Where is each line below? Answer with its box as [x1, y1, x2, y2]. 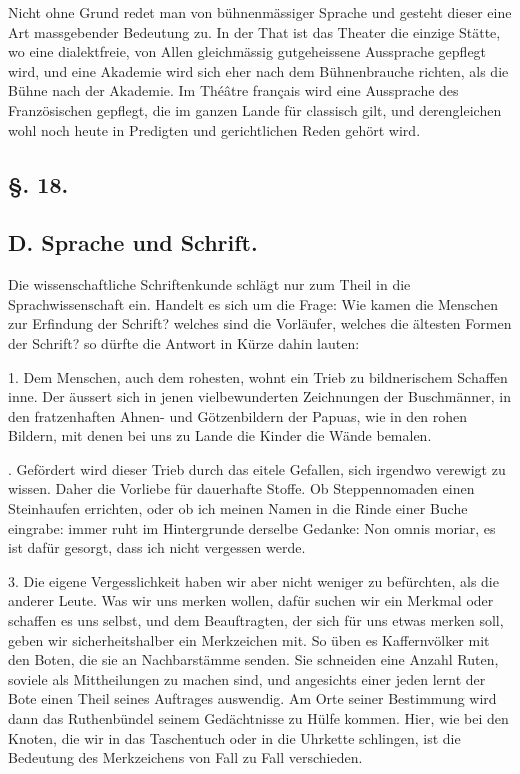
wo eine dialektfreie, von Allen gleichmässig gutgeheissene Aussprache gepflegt [8, 41, 487, 62]
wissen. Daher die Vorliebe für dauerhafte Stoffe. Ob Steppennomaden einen [8, 478, 475, 499]
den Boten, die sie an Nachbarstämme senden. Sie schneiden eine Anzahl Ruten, [8, 649, 499, 670]
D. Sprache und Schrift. [8, 227, 258, 258]
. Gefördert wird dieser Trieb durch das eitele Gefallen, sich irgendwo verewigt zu [8, 458, 506, 479]
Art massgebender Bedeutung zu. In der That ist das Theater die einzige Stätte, [8, 21, 501, 42]
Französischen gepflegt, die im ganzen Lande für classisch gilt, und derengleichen [8, 99, 502, 120]
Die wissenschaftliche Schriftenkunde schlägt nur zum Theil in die [8, 274, 411, 295]
